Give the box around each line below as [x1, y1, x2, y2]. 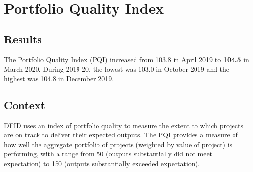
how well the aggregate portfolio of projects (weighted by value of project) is [4, 139, 233, 149]
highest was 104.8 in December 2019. [4, 73, 114, 83]
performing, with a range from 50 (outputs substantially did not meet [4, 149, 213, 159]
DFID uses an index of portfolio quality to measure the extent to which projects [4, 120, 244, 130]
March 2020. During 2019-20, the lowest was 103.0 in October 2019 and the [4, 64, 230, 74]
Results [4, 31, 42, 46]
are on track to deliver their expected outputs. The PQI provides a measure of [4, 130, 238, 140]
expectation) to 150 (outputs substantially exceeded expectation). [4, 158, 200, 168]
